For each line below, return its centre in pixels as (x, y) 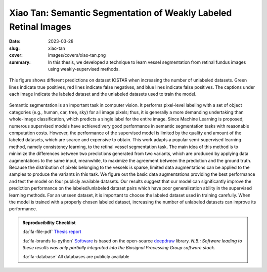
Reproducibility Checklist (49, 223)
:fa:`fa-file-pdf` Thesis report (52, 232)
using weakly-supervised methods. (84, 69)
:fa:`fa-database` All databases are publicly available (76, 257)
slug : (14, 48)
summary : (20, 62)
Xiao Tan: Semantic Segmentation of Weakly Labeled (120, 13)
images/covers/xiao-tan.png (77, 55)
